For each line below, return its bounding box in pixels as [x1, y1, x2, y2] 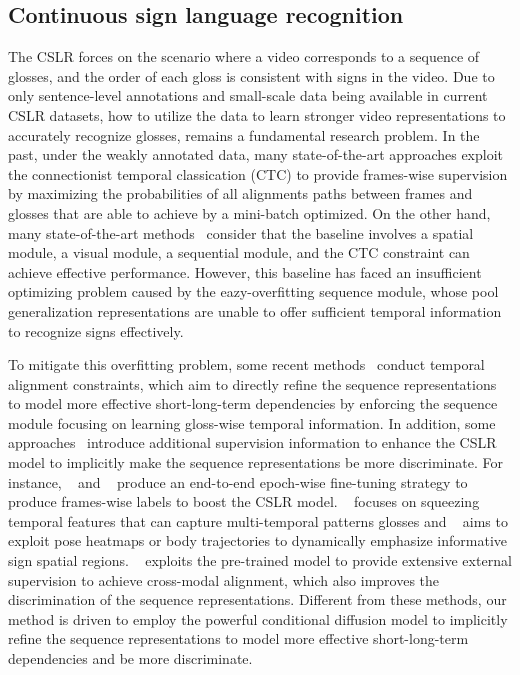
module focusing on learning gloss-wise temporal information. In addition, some [8, 412, 496, 433]
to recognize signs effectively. [8, 320, 184, 341]
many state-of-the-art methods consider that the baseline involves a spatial [8, 222, 474, 243]
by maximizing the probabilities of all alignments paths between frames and [8, 183, 473, 204]
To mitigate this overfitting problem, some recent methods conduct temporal [8, 354, 485, 375]
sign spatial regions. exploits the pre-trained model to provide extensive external [8, 550, 512, 571]
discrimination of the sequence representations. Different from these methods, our [8, 589, 507, 610]
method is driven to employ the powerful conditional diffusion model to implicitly [8, 608, 508, 629]
